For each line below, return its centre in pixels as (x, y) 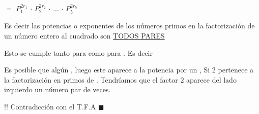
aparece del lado (211, 79)
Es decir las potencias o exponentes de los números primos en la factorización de (129, 26)
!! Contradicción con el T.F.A (50, 106)
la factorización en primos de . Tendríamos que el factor (91, 79)
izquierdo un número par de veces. (57, 89)
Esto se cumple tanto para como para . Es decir (78, 52)
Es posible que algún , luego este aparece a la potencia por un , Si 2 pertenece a (129, 70)
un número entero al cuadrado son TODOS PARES (84, 36)
